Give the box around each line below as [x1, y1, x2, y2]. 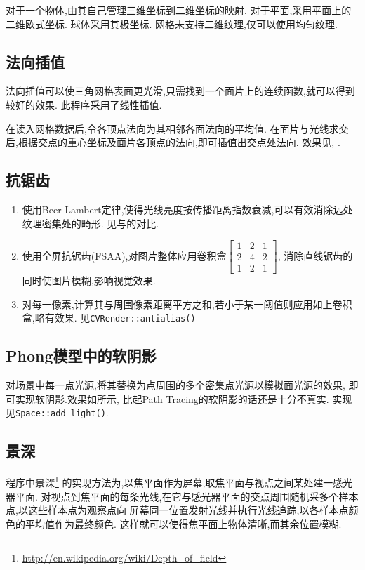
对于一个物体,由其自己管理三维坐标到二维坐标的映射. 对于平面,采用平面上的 [6, 3, 352, 17]
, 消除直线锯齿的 [277, 248, 353, 263]
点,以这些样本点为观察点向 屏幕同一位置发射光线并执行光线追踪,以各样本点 [6, 503, 349, 517]
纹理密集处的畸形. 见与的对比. [22, 216, 159, 230]
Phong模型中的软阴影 [6, 345, 157, 366]
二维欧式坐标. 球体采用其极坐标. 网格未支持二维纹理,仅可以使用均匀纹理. [6, 16, 338, 31]
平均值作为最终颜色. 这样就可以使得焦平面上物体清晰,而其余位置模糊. [25, 516, 342, 531]
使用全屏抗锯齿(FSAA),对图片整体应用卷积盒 [22, 248, 227, 263]
